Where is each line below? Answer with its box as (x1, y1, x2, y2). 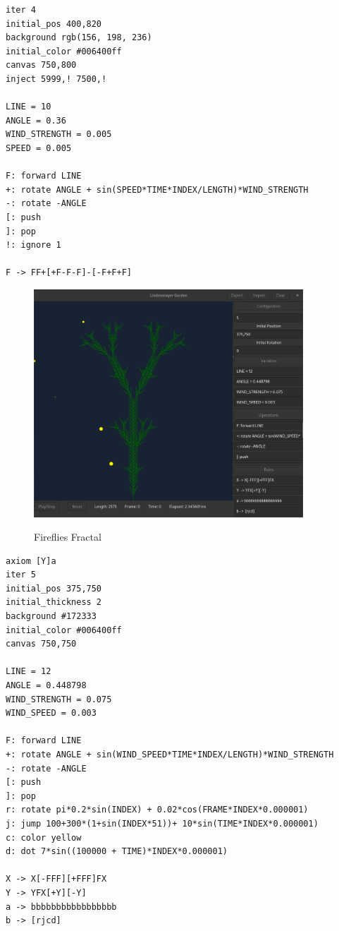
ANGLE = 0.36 (6, 115, 66, 126)
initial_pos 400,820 (6, 18, 102, 29)
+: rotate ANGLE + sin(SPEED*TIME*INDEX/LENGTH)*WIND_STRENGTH (6, 184, 309, 195)
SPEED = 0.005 (6, 143, 72, 153)
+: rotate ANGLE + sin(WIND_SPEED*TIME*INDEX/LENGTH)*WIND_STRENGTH (6, 750, 334, 759)
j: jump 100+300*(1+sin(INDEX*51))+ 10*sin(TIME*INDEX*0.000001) (6, 818, 319, 829)
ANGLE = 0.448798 (6, 680, 87, 691)
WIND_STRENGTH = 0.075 (6, 694, 112, 704)
